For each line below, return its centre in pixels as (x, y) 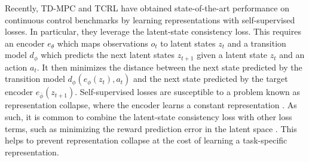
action (16, 67)
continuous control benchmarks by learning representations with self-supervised (150, 19)
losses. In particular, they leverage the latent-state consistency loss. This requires (153, 31)
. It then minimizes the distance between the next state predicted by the (169, 67)
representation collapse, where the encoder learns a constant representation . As (151, 105)
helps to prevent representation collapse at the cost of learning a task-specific (146, 140)
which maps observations (103, 43)
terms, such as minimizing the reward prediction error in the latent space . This (151, 128)
